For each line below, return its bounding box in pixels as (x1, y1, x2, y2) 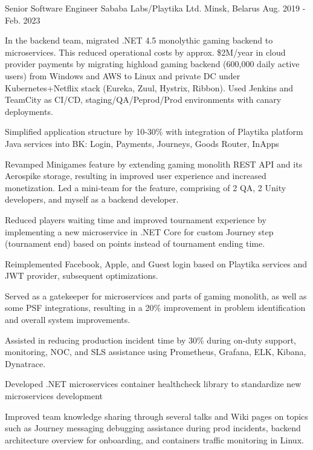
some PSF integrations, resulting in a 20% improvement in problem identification (5, 301, 306, 314)
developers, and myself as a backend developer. (5, 193, 179, 206)
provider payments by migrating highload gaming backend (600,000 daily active (5, 57, 300, 70)
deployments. (5, 105, 53, 117)
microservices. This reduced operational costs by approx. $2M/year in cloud (5, 45, 286, 58)
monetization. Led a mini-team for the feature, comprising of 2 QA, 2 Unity (5, 181, 286, 194)
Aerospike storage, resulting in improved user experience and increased (5, 169, 266, 182)
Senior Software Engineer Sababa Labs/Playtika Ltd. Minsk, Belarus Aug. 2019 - (5, 2, 306, 14)
